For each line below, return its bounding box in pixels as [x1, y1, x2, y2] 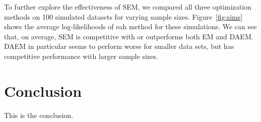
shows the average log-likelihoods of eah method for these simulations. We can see [4, 21, 257, 32]
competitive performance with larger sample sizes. [4, 50, 158, 61]
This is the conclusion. [4, 109, 74, 120]
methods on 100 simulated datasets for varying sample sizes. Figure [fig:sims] [4, 11, 243, 22]
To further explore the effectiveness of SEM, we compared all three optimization [4, 2, 251, 12]
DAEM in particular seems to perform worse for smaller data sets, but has [4, 41, 234, 51]
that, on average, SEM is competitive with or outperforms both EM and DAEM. [4, 31, 253, 41]
